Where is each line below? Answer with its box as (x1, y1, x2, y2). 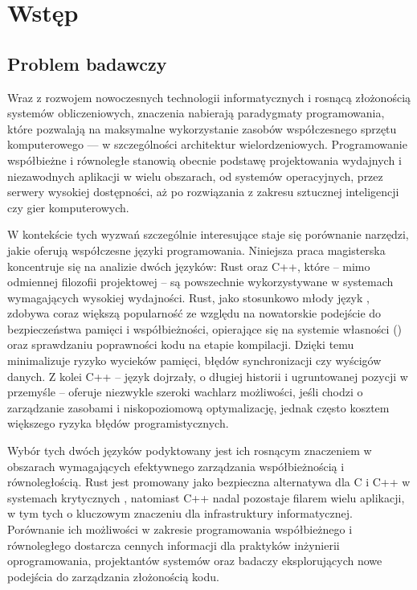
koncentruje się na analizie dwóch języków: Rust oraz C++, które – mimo (7, 257, 370, 274)
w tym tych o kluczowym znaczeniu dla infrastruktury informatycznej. (7, 505, 353, 522)
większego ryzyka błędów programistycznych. (7, 415, 229, 432)
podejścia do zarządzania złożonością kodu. (7, 567, 219, 584)
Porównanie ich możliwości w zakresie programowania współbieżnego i (7, 521, 353, 538)
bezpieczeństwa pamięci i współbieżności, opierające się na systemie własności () (7, 320, 403, 337)
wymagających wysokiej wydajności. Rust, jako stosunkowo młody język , (7, 289, 370, 305)
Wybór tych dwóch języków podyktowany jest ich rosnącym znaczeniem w (7, 442, 372, 459)
